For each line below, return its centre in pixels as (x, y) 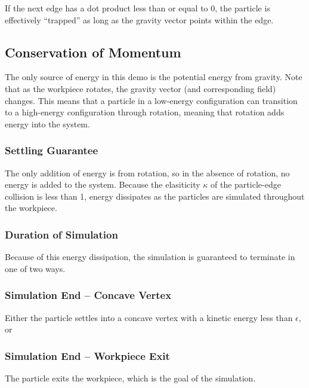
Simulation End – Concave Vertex (88, 295)
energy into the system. (47, 123)
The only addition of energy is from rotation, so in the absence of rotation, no (147, 172)
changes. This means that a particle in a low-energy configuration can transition (151, 100)
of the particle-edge (246, 184)
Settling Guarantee (52, 150)
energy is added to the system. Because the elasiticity (103, 184)
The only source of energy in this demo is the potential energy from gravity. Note (154, 77)
